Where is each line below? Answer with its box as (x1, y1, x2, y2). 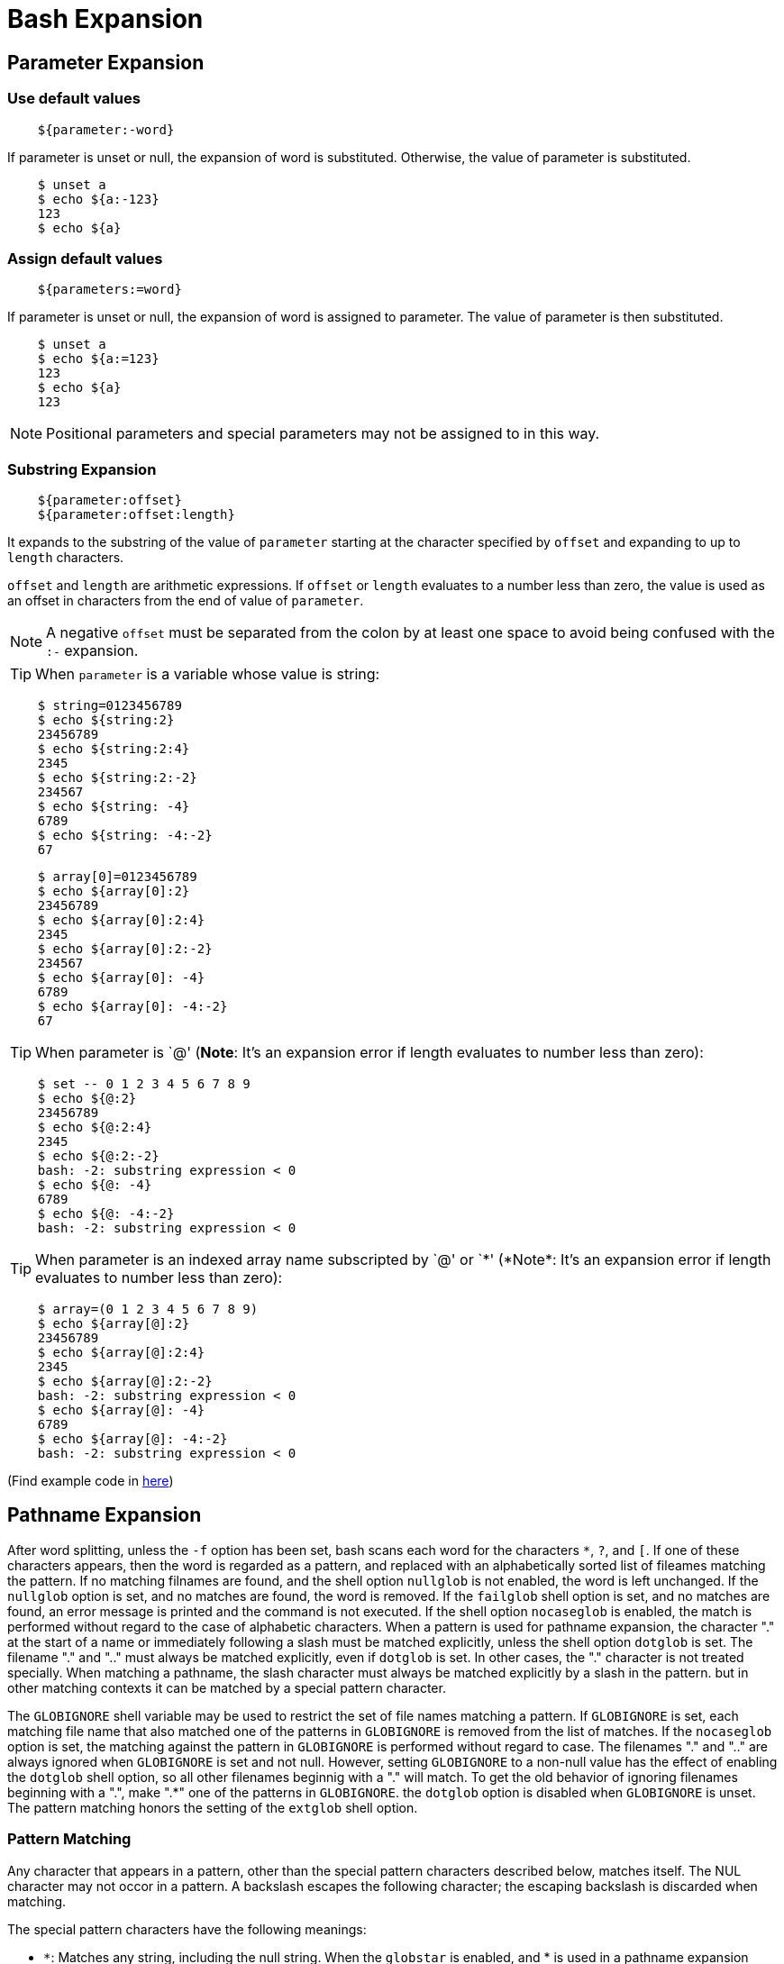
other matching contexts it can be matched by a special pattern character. (7, 1679, 446, 1696)
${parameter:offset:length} (37, 507, 235, 523)
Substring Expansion (7, 459, 157, 478)
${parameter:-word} (37, 122, 175, 137)
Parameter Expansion (7, 50, 205, 74)
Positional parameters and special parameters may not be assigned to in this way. (46, 424, 600, 443)
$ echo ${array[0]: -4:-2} (37, 999, 228, 1014)
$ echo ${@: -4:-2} (37, 1206, 175, 1222)
